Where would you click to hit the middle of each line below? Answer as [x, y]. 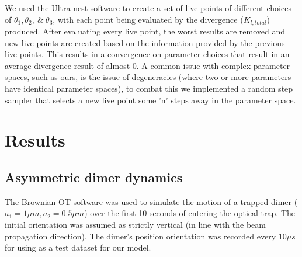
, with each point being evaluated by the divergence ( [148, 19]
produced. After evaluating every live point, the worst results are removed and [145, 31]
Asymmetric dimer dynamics [94, 177]
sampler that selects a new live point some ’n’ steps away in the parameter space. [150, 100]
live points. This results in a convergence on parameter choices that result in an [147, 54]
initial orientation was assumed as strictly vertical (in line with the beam [135, 224]
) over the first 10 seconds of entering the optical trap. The [190, 213]
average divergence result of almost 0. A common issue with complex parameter [147, 65]
